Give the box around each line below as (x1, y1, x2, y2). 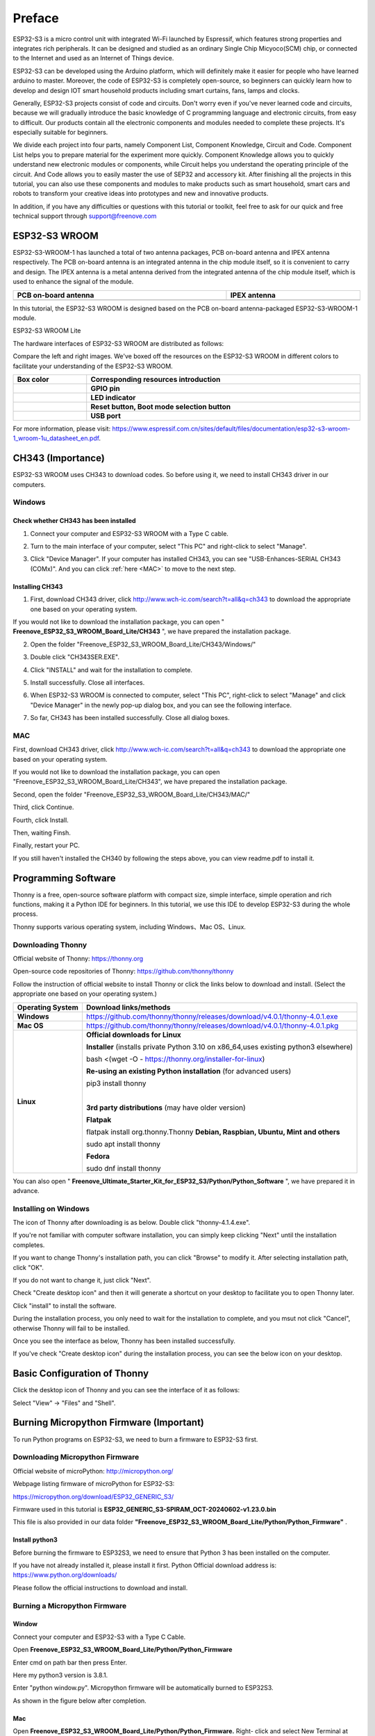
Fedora (85, 1151, 110, 1161)
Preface (12, 10, 59, 26)
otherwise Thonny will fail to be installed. (12, 1324, 130, 1333)
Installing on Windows (12, 1203, 90, 1213)
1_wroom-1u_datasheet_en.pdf (12, 434, 99, 442)
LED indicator (90, 393, 136, 402)
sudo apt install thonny (85, 1139, 161, 1149)
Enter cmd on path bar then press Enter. (12, 1658, 128, 1667)
